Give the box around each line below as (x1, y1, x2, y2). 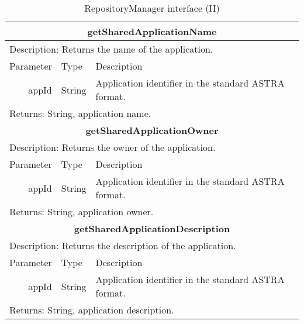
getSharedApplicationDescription (74, 222, 230, 235)
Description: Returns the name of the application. (9, 42, 213, 56)
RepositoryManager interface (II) (84, 1, 220, 15)
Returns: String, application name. (9, 106, 151, 120)
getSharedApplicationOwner (85, 123, 219, 137)
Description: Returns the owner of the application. (9, 140, 216, 154)
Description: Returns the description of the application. (9, 239, 236, 252)
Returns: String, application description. (9, 303, 174, 316)
